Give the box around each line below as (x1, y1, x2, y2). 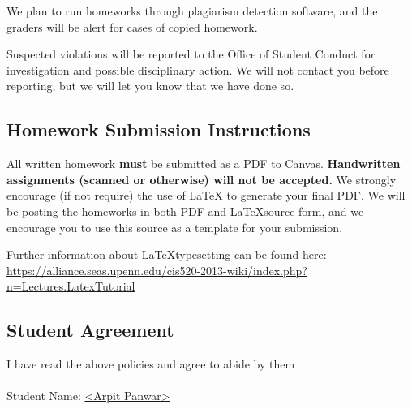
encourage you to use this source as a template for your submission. (6, 218, 343, 235)
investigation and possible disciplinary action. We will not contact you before (6, 61, 389, 78)
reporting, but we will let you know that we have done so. (6, 77, 294, 94)
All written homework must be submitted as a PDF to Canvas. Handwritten (6, 155, 401, 172)
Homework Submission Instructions (6, 117, 311, 142)
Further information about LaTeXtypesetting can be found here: (6, 246, 327, 263)
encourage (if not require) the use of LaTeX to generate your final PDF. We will (6, 187, 406, 204)
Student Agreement (6, 317, 174, 342)
